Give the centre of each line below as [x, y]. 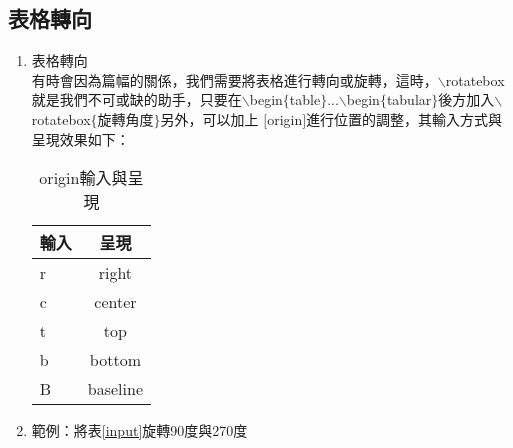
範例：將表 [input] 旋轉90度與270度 [139, 430]
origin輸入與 [83, 178]
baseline [115, 389]
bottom [115, 360]
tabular [409, 99]
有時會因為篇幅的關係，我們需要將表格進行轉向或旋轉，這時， [234, 79]
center [115, 302]
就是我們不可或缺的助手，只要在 [136, 99]
